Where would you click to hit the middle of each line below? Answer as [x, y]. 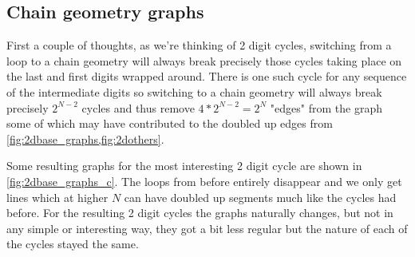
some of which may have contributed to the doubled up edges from [170, 123]
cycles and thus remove [138, 107]
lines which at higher [57, 197]
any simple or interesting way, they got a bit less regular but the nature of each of [207, 228]
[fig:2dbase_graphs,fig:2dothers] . [85, 138]
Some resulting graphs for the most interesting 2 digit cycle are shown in [184, 166]
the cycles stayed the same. [73, 244]
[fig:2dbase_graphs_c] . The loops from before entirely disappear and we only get [204, 181]
